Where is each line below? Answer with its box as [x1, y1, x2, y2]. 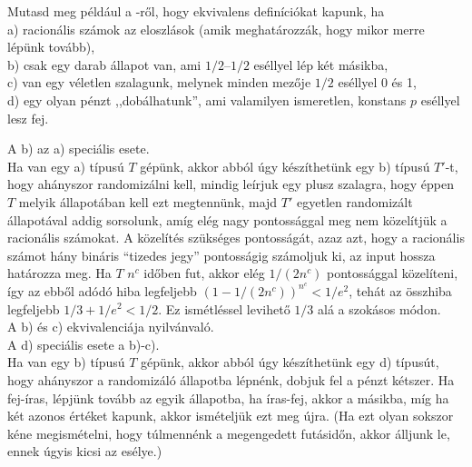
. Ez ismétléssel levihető [158, 299, 290, 318]
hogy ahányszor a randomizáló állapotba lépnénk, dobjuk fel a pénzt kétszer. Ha [7, 370, 455, 389]
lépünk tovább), [7, 37, 95, 56]
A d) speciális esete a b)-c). [7, 334, 160, 353]
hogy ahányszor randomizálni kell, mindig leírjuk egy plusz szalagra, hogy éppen [7, 174, 454, 194]
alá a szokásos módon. [318, 299, 441, 318]
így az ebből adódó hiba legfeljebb [7, 281, 197, 300]
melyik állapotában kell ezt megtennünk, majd [18, 192, 278, 211]
